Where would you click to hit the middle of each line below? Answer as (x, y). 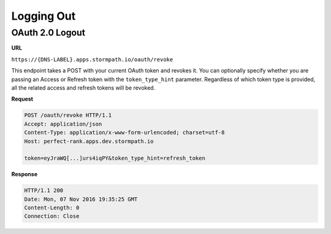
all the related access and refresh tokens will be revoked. (83, 88)
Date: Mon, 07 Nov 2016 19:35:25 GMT (81, 199)
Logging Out (44, 16)
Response (25, 174)
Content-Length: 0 (52, 208)
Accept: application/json (63, 124)
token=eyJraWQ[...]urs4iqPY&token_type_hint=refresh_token (115, 158)
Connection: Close (52, 216)
